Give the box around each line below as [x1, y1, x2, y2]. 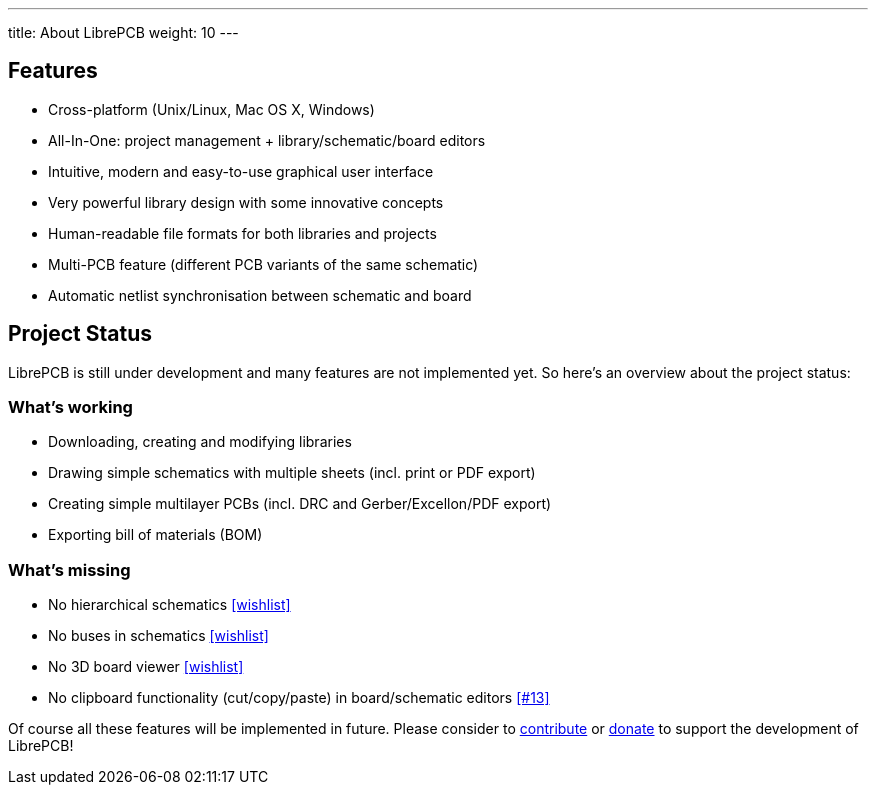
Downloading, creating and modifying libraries [48, 433, 352, 451]
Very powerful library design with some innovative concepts [48, 193, 444, 211]
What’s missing [8, 559, 131, 580]
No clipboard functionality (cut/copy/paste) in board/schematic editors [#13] [48, 689, 550, 707]
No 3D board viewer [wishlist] [48, 658, 244, 676]
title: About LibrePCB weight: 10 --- [8, 24, 239, 41]
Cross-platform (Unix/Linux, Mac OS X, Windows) [48, 100, 375, 118]
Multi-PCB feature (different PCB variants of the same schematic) [48, 255, 479, 273]
